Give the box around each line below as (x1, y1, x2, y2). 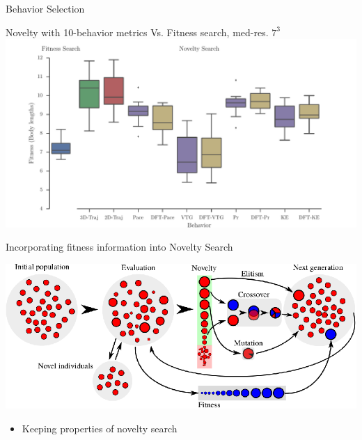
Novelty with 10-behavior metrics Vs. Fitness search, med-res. (6, 24, 269, 39)
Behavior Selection (6, 1, 85, 15)
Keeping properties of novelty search (22, 421, 178, 435)
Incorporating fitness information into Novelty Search (6, 239, 233, 254)
